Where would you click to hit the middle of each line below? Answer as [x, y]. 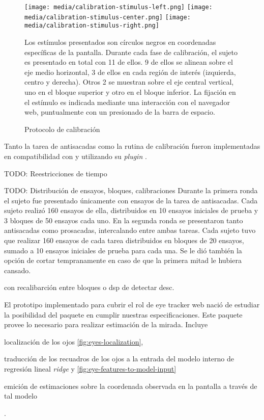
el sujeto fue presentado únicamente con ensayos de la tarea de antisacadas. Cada [131, 200]
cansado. [18, 270]
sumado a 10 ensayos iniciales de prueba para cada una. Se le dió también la [123, 250]
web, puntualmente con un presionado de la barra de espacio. [120, 112]
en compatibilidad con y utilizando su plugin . [76, 156]
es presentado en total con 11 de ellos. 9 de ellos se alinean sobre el [129, 62]
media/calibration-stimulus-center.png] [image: [108, 17]
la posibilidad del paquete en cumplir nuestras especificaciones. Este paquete [123, 314]
